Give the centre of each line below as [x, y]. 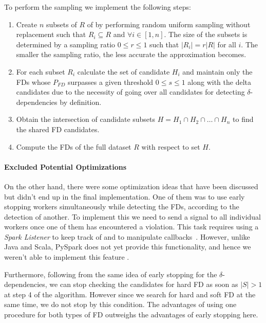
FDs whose [33, 82]
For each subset [41, 71]
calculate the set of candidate [123, 71]
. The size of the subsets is [206, 34]
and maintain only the [217, 71]
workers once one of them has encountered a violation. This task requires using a [131, 227]
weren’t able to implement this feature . [67, 257]
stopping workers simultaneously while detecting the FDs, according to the [122, 207]
